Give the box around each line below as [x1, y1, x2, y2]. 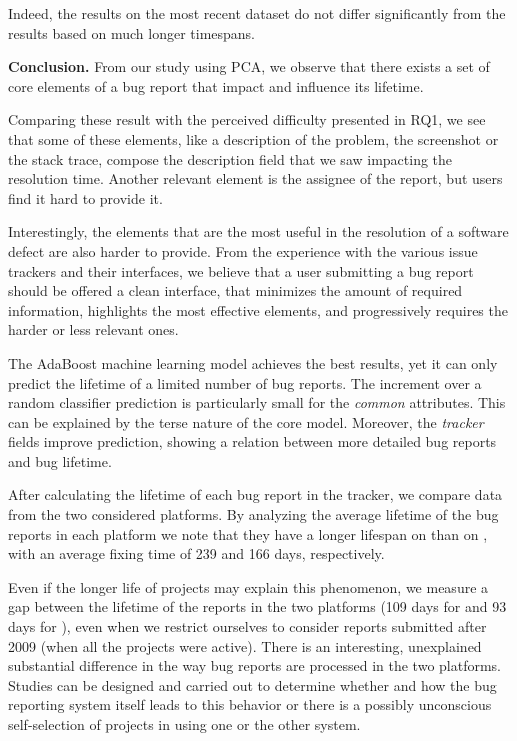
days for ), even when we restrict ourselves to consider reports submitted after [8, 616, 487, 637]
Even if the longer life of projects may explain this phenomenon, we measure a [8, 576, 489, 597]
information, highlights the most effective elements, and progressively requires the [8, 299, 508, 320]
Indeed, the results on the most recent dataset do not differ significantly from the [8, 3, 506, 23]
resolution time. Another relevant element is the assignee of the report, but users [8, 168, 503, 189]
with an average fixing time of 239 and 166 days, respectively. [8, 543, 385, 564]
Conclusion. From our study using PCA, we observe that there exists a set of [8, 56, 490, 77]
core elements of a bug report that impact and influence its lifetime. [8, 75, 424, 96]
